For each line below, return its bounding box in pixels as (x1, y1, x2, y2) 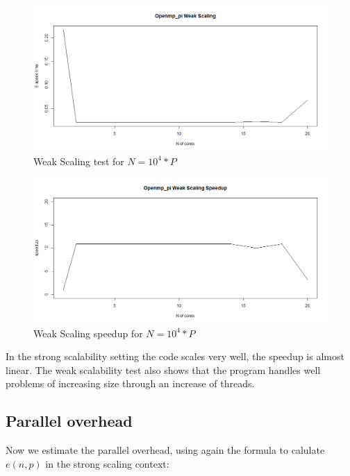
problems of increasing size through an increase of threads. (6, 376, 255, 391)
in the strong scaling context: (45, 456, 169, 470)
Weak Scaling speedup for (33, 325, 143, 340)
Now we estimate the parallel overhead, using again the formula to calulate (6, 443, 325, 457)
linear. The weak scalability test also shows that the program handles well (6, 362, 321, 377)
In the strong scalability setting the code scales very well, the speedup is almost (6, 349, 344, 364)
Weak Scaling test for (33, 153, 124, 168)
